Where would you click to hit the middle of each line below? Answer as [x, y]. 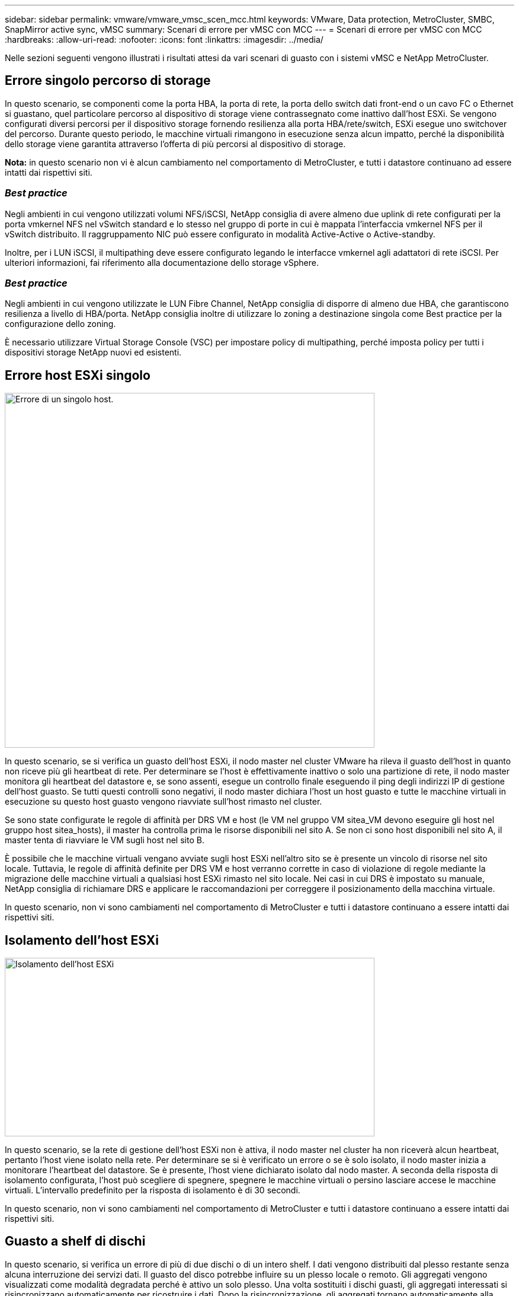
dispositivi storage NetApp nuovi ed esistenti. [93, 352]
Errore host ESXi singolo [78, 375]
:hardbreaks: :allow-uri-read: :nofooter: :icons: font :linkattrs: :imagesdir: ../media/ [164, 39]
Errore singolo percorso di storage [108, 81]
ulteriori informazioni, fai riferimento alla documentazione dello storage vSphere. [162, 262]
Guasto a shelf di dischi [75, 1241]
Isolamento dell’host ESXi [82, 940]
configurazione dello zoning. [60, 324]
